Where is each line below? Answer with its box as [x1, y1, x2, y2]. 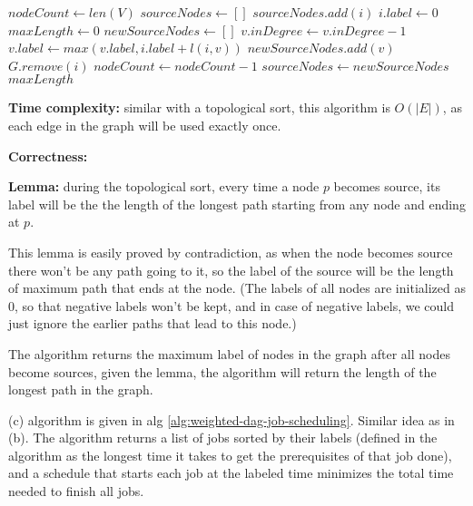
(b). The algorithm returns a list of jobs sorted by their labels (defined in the [8, 428, 438, 447]
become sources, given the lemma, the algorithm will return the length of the [8, 362, 437, 381]
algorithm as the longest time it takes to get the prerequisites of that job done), [8, 445, 452, 464]
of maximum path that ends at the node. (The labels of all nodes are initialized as [8, 278, 466, 297]
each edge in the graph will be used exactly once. [8, 115, 281, 134]
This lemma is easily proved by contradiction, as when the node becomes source [8, 242, 453, 261]
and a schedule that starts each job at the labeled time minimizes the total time [8, 463, 454, 482]
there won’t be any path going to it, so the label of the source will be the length [8, 260, 454, 279]
